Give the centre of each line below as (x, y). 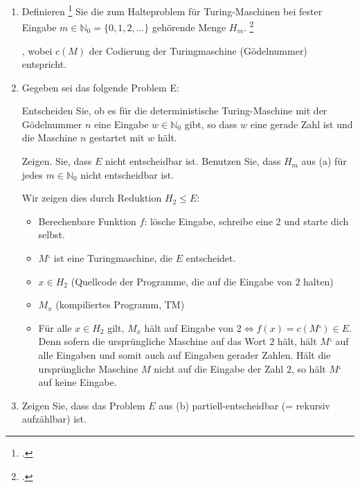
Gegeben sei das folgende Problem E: (100, 87)
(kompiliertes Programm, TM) (120, 304)
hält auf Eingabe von (189, 327)
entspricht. (44, 64)
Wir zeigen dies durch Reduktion (92, 198)
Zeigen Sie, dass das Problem (83, 405)
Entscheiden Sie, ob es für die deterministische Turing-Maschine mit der (174, 110)
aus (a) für (324, 161)
